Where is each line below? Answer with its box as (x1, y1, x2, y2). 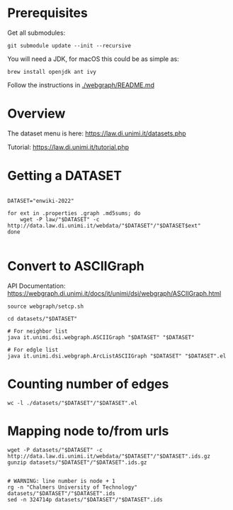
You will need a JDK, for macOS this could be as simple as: (7, 55, 179, 63)
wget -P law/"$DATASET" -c (20, 216, 100, 223)
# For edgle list (7, 346, 59, 353)
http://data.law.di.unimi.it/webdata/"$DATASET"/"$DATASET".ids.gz (7, 453, 211, 460)
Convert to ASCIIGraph (7, 258, 145, 274)
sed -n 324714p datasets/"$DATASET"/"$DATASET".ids (7, 496, 163, 503)
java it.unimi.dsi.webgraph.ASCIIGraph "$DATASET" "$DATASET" (7, 333, 195, 341)
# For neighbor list (7, 328, 69, 335)
